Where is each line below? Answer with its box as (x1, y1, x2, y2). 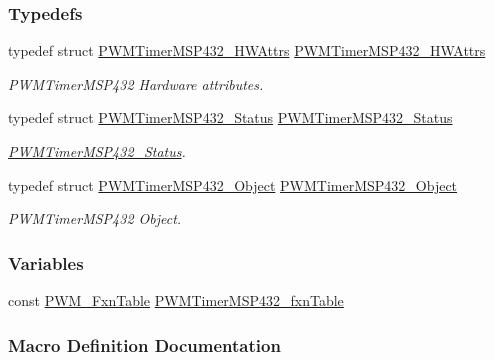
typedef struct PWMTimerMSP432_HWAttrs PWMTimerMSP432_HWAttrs (8, 40, 486, 61)
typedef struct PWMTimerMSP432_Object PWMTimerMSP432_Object (8, 174, 458, 195)
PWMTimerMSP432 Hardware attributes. (8, 73, 264, 94)
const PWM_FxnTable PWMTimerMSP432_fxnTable (8, 290, 344, 310)
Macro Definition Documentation (8, 332, 281, 357)
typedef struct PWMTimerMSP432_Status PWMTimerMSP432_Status (8, 107, 453, 128)
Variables (8, 250, 84, 275)
